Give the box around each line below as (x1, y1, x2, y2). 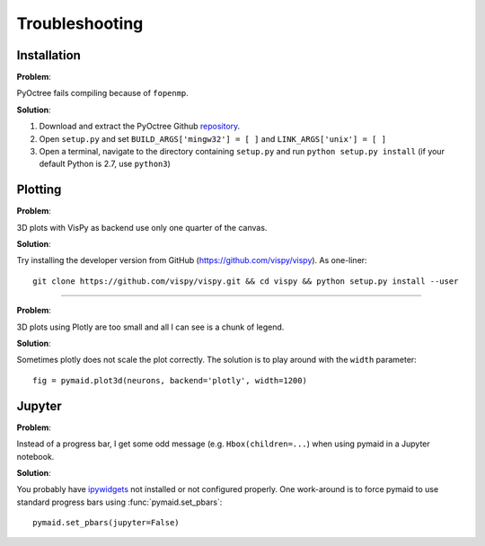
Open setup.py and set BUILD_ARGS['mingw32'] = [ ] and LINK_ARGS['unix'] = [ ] (39, 133, 386, 144)
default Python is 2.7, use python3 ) (39, 158, 171, 170)
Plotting (16, 182, 62, 198)
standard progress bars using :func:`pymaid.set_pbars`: (16, 497, 223, 507)
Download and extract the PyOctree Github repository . (39, 121, 241, 132)
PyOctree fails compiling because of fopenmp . (16, 88, 189, 99)
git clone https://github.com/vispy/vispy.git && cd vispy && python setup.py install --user (32, 276, 459, 286)
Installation (16, 48, 81, 63)
